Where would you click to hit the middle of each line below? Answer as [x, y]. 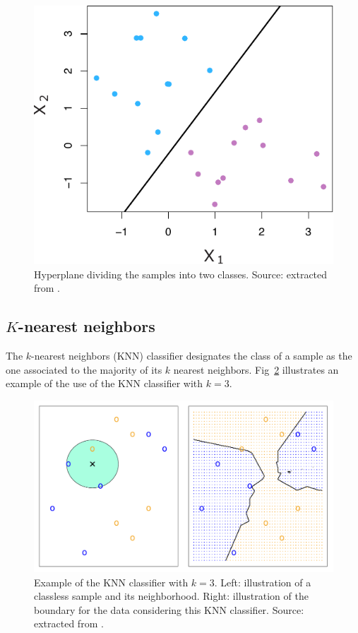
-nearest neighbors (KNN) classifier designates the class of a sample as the [192, 356]
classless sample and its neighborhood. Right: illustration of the [171, 596]
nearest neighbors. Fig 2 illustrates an [256, 369]
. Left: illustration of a [263, 582]
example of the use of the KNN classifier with [105, 383]
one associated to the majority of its [84, 369]
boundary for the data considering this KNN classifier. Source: [169, 609]
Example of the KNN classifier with [111, 582]
